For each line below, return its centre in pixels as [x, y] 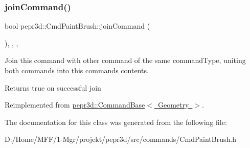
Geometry [173, 105]
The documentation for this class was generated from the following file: [116, 122]
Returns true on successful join [53, 87]
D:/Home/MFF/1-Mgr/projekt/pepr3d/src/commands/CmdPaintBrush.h [120, 139]
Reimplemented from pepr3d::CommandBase [75, 105]
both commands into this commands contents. [77, 70]
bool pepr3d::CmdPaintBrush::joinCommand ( [77, 26]
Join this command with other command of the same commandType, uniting [125, 60]
